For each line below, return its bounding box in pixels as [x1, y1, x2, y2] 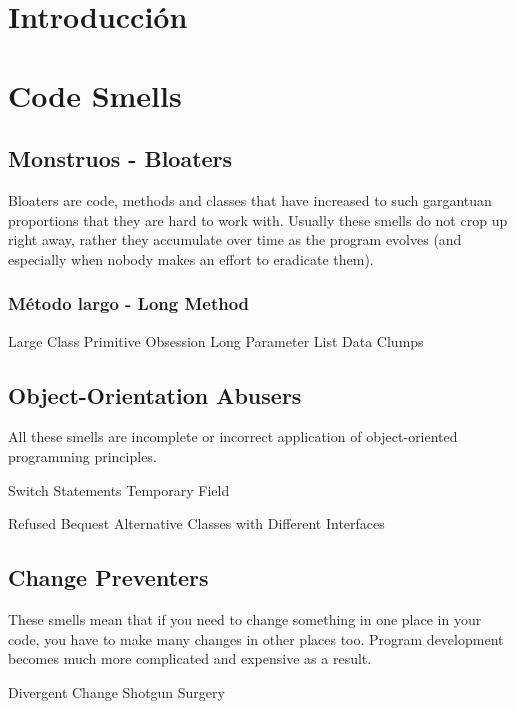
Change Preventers [8, 562, 209, 593]
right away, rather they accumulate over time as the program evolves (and [8, 229, 462, 250]
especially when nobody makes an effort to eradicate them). [8, 248, 374, 269]
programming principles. [8, 445, 157, 466]
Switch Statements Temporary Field [8, 479, 230, 500]
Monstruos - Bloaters [8, 143, 233, 174]
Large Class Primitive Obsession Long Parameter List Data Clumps [8, 330, 424, 351]
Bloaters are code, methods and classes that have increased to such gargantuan [8, 189, 492, 210]
